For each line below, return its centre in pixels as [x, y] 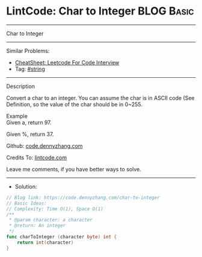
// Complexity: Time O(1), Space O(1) [55, 209]
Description [20, 86]
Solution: [26, 186]
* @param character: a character [51, 220]
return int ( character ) [45, 243]
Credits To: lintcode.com [37, 157]
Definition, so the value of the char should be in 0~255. [74, 104]
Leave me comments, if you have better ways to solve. [74, 169]
